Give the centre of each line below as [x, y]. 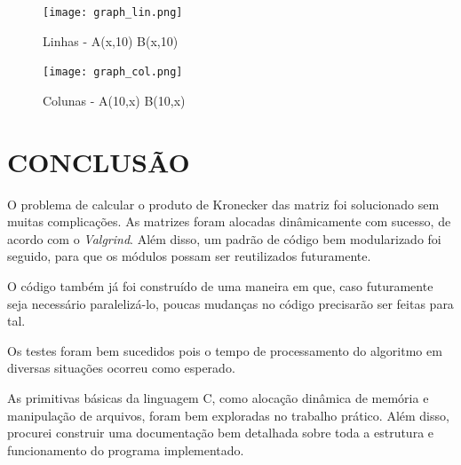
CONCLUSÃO [99, 161]
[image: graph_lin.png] [113, 12]
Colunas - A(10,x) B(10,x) [114, 100]
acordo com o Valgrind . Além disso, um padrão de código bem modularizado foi [224, 238]
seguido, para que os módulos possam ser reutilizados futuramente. [189, 256]
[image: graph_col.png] [113, 72]
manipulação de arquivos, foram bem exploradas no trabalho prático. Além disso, [228, 415]
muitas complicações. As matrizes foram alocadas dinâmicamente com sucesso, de [229, 221]
